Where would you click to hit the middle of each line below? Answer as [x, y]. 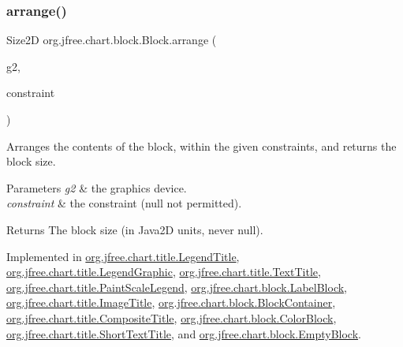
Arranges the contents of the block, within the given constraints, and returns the [201, 146]
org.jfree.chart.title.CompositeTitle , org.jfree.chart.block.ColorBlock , [172, 317]
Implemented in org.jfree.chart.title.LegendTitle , [123, 256]
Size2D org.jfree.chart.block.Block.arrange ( [112, 40]
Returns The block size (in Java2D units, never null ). [135, 229]
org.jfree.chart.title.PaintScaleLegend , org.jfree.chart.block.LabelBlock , [177, 287]
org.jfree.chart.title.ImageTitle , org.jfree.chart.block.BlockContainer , [171, 302]
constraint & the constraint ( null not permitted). [124, 203]
